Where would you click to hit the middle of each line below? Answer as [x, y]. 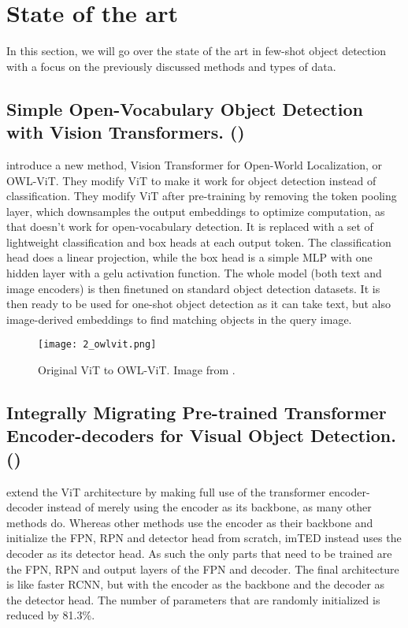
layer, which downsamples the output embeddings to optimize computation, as [196, 211]
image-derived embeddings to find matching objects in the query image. [179, 319]
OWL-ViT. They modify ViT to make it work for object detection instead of [191, 180]
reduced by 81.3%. [51, 615]
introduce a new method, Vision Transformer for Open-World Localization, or [195, 164]
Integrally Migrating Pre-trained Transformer [197, 412]
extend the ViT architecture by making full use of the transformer [166, 491]
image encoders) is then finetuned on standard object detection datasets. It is [193, 288]
